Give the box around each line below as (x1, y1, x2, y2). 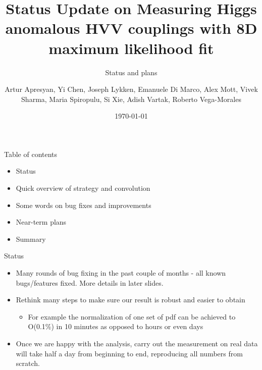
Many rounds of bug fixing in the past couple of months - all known (16, 268, 226, 278)
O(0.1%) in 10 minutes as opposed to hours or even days (28, 321, 203, 332)
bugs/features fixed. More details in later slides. (16, 277, 164, 288)
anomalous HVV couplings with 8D (5, 18, 257, 38)
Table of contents (4, 148, 58, 159)
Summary (16, 233, 46, 244)
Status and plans (105, 67, 158, 77)
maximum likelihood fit (48, 37, 214, 58)
